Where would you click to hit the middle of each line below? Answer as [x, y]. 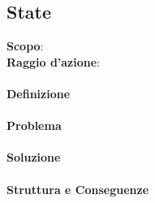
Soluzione [34, 157]
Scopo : [25, 46]
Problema [34, 125]
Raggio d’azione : [54, 61]
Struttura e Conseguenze [78, 189]
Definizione [39, 93]
